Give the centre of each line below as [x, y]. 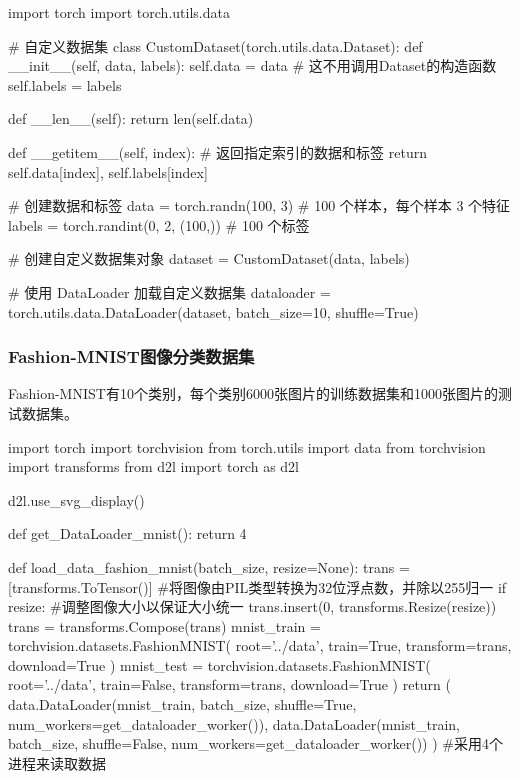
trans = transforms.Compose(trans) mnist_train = [164, 625]
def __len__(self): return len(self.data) [131, 118]
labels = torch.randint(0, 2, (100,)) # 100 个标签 [159, 224]
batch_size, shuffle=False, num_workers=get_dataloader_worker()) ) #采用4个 [255, 743]
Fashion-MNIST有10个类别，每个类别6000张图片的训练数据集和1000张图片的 [253, 393]
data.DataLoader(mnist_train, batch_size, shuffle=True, [182, 704]
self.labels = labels [65, 84]
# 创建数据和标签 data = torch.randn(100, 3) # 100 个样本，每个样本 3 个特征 [259, 205]
